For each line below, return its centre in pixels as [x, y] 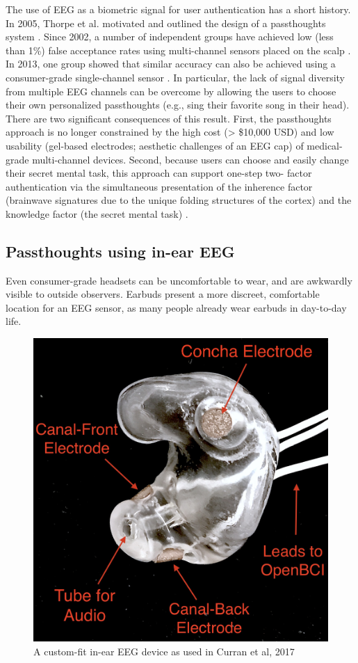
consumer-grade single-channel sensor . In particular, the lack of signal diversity [175, 77]
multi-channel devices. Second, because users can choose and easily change [190, 159]
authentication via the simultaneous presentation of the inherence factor [159, 186]
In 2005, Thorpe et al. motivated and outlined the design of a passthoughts [166, 23]
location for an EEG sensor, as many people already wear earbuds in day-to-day [176, 307]
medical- [325, 145]
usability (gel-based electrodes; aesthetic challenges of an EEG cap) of [155, 145]
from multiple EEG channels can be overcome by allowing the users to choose [171, 91]
